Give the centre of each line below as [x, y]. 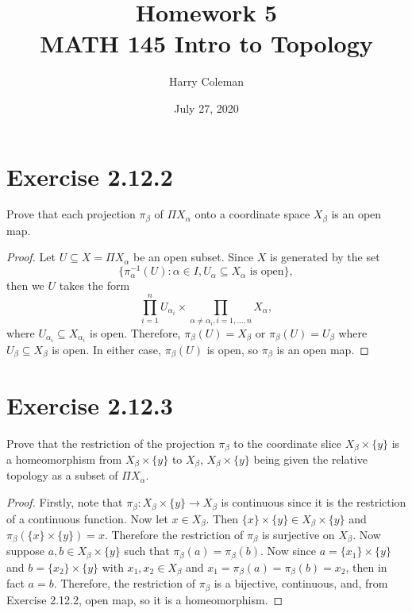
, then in [366, 567]
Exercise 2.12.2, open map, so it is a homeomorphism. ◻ [145, 599]
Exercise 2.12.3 [90, 405]
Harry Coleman [206, 81]
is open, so [232, 349]
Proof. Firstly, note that [65, 502]
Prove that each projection [71, 214]
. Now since [288, 551]
